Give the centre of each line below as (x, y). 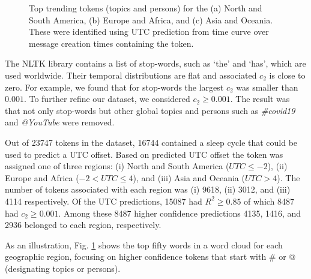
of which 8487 (269, 201)
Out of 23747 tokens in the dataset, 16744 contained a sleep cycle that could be (151, 142)
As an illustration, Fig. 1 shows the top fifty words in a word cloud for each (144, 244)
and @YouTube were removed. (60, 122)
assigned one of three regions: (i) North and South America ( (117, 166)
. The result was (260, 99)
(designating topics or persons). (63, 268)
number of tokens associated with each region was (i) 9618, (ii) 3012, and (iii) (148, 189)
